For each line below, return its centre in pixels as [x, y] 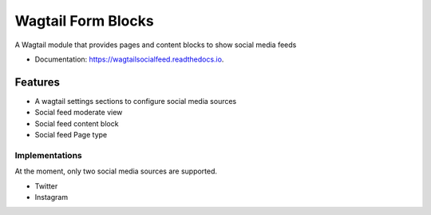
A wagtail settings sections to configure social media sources [136, 101]
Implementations [49, 155]
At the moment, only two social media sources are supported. [116, 171]
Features [37, 82]
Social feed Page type [71, 135]
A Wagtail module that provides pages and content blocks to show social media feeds [156, 45]
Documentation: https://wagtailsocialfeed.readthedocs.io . [129, 59]
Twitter [46, 186]
